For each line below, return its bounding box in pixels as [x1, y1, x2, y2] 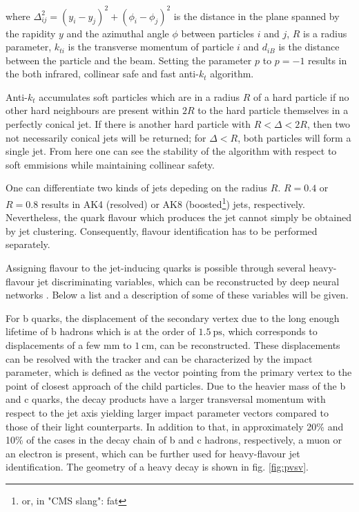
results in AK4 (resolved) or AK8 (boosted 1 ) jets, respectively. [41, 195, 305, 211]
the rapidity [6, 26, 56, 40]
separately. [6, 237, 50, 252]
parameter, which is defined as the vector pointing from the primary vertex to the [6, 365, 352, 379]
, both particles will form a [237, 130, 351, 144]
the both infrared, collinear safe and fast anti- [6, 66, 199, 81]
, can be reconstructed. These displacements [154, 338, 340, 352]
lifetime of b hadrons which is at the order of [6, 324, 195, 339]
